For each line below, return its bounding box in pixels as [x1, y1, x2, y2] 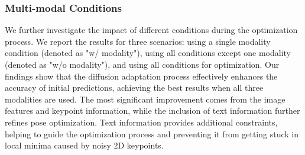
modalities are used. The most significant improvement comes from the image [5, 93, 285, 105]
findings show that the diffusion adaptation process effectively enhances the [5, 70, 278, 82]
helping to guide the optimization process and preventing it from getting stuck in [5, 127, 298, 140]
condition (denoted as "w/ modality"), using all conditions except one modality [5, 47, 291, 59]
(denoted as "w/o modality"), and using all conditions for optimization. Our [5, 58, 280, 70]
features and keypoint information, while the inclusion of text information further [5, 104, 300, 117]
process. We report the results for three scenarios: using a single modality [5, 35, 271, 47]
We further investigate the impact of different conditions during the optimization [5, 24, 298, 36]
